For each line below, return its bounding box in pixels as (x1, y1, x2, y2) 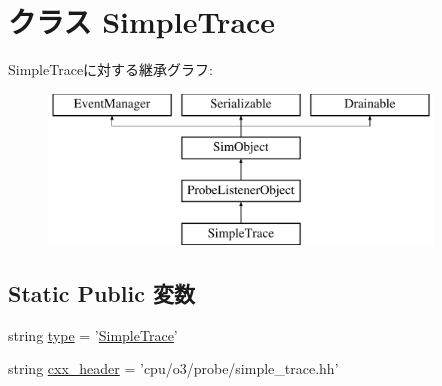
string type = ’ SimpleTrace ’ (8, 324, 178, 345)
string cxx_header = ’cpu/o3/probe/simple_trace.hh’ (8, 358, 339, 379)
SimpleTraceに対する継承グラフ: (8, 59, 213, 80)
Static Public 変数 (8, 277, 195, 308)
